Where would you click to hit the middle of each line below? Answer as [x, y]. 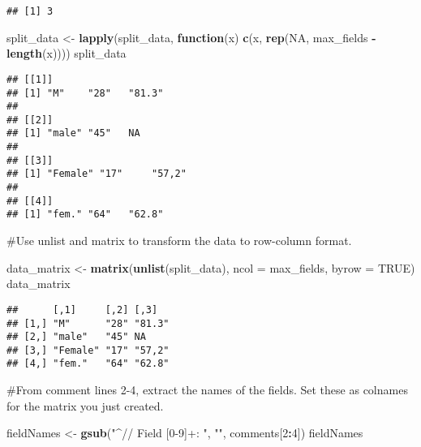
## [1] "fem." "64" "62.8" [85, 215]
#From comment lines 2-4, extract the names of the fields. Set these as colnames [207, 390]
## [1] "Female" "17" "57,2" [97, 174]
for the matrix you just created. [85, 405]
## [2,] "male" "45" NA [76, 337]
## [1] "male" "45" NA [73, 133]
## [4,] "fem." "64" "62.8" [88, 364]
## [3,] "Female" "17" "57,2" [88, 350]
